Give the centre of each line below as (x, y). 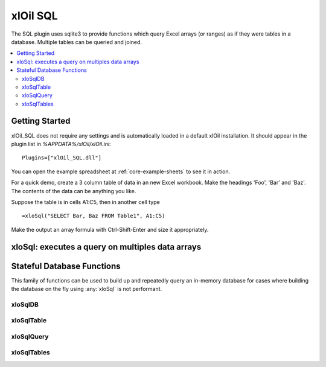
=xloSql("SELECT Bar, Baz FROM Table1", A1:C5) (94, 216)
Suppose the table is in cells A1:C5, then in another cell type (85, 202)
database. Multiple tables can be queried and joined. (76, 42)
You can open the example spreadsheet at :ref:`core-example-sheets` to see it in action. (121, 171)
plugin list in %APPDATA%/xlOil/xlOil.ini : (61, 144)
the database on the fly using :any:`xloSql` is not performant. (87, 289)
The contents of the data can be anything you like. (74, 191)
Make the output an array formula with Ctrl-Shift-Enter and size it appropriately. (110, 229)
